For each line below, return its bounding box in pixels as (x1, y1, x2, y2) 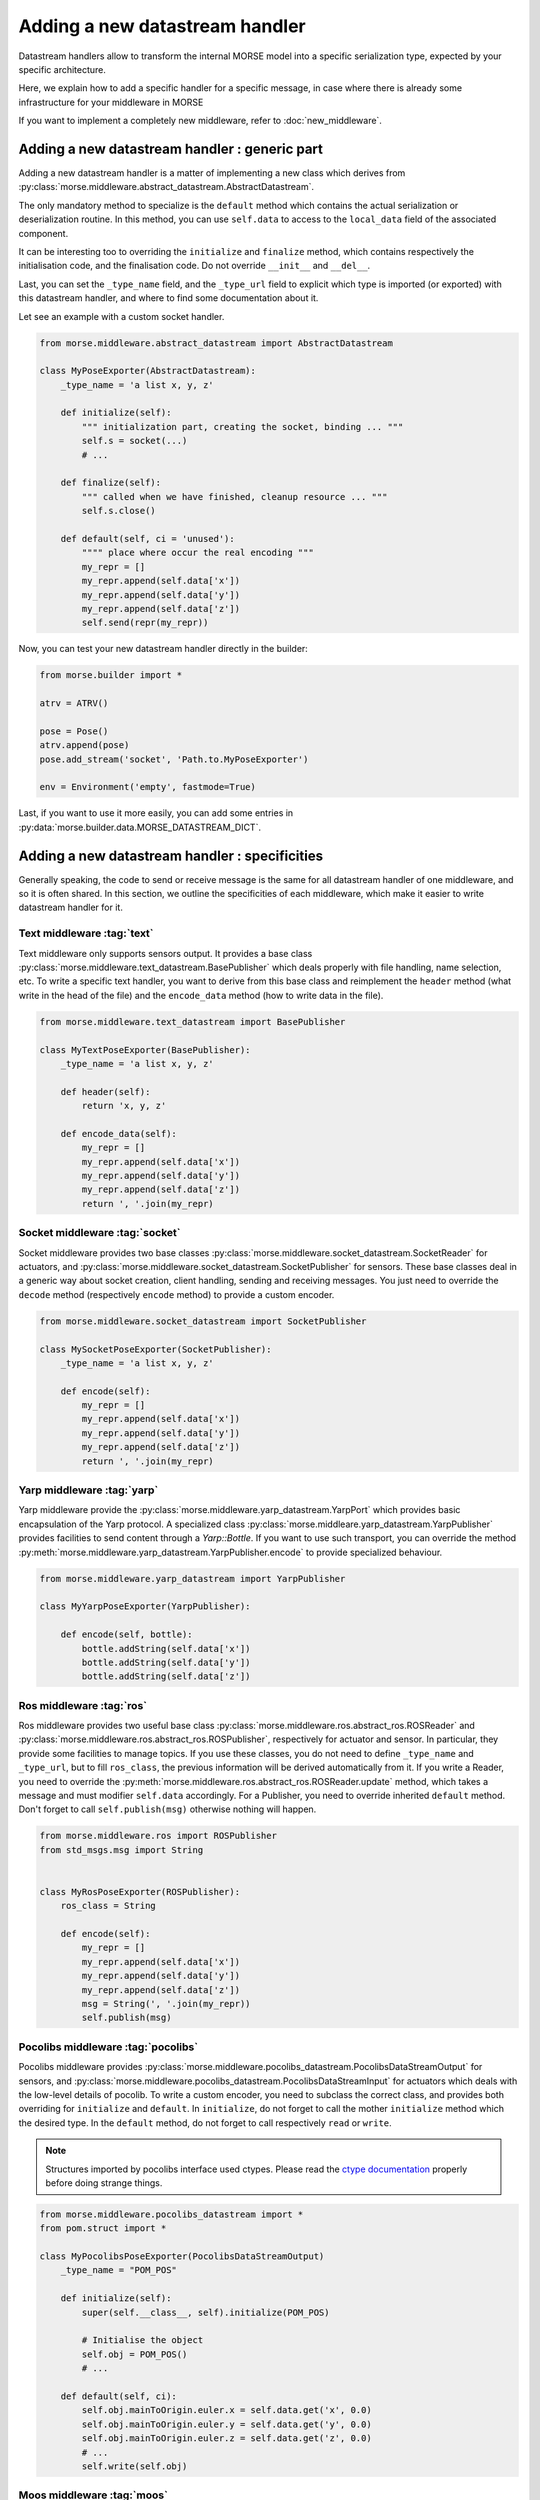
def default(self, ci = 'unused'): (60, 533, 235, 544)
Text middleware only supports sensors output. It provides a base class (18, 947, 313, 959)
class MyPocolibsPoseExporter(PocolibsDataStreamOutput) (39, 2251, 325, 2262)
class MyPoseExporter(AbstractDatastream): (39, 365, 257, 377)
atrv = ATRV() (39, 698, 109, 709)
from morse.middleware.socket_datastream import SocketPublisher (39, 1315, 367, 1327)
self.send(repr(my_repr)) (81, 617, 209, 629)
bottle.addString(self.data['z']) (81, 1671, 251, 1682)
